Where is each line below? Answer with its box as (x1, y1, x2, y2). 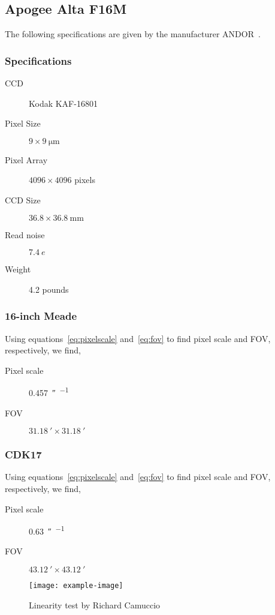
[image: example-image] (29, 581, 123, 590)
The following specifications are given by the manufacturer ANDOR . (5, 28, 261, 40)
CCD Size (5, 193, 41, 206)
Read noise (5, 228, 45, 241)
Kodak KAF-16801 (29, 97, 98, 109)
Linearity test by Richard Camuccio (29, 598, 161, 611)
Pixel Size (5, 117, 41, 130)
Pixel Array (5, 153, 48, 166)
